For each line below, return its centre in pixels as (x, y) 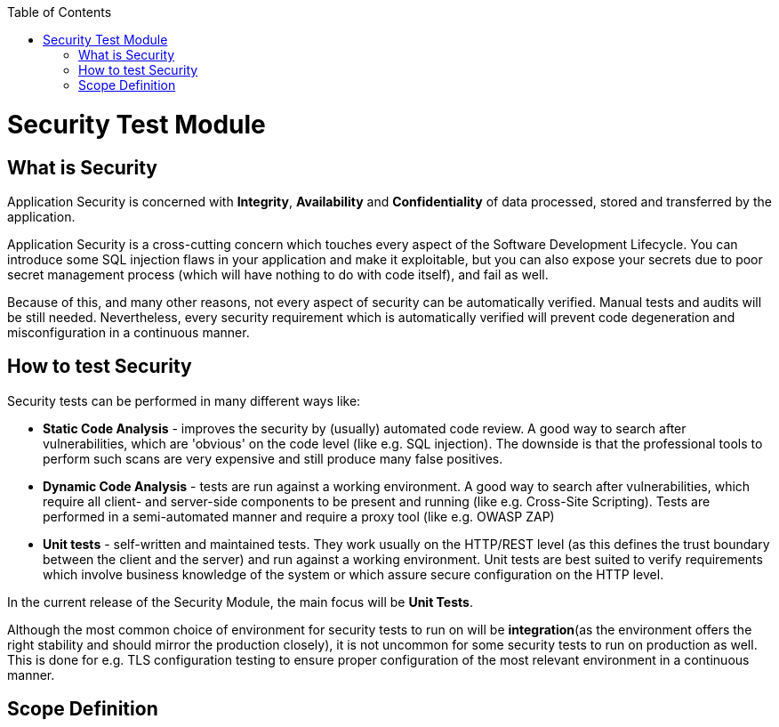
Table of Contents (60, 12)
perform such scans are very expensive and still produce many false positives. (273, 458)
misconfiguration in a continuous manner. (128, 332)
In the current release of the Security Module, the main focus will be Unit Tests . (240, 602)
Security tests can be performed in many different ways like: (184, 400)
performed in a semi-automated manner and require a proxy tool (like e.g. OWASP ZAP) (299, 516)
